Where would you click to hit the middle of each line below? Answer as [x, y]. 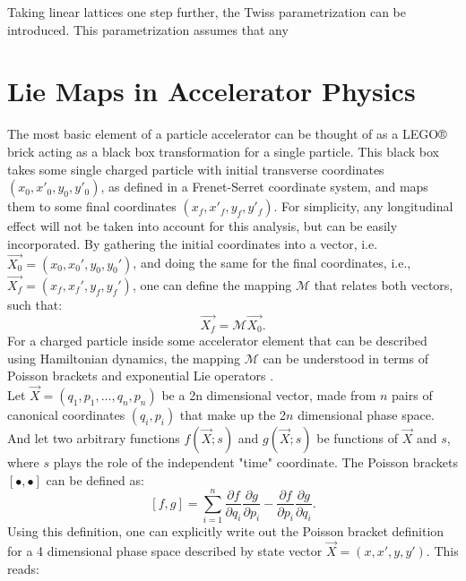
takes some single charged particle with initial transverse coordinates [196, 169]
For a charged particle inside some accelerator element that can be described [217, 340]
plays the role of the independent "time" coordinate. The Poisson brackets [256, 461]
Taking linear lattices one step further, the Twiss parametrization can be [207, 12]
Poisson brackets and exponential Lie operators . [141, 376]
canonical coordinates [66, 414]
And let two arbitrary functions [94, 437]
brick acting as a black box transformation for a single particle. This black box [223, 151]
